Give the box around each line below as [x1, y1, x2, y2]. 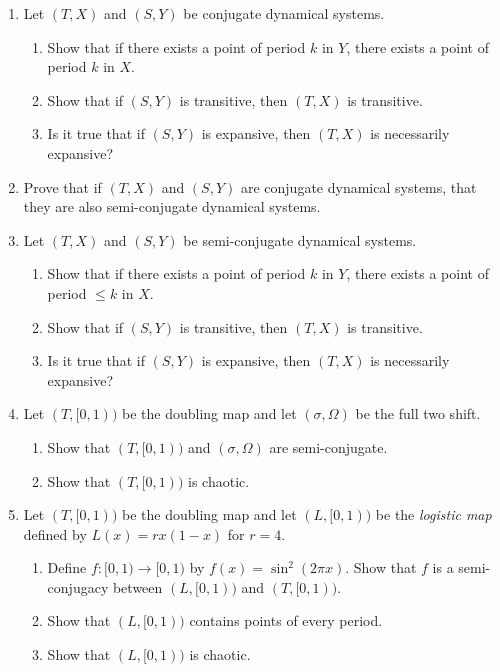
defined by [23, 523, 87, 544]
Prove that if [23, 176, 102, 197]
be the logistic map [375, 504, 492, 525]
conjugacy [47, 576, 109, 597]
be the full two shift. [355, 403, 481, 424]
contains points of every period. [189, 610, 383, 631]
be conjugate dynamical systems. [183, 3, 385, 23]
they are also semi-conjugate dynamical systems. [23, 196, 321, 217]
